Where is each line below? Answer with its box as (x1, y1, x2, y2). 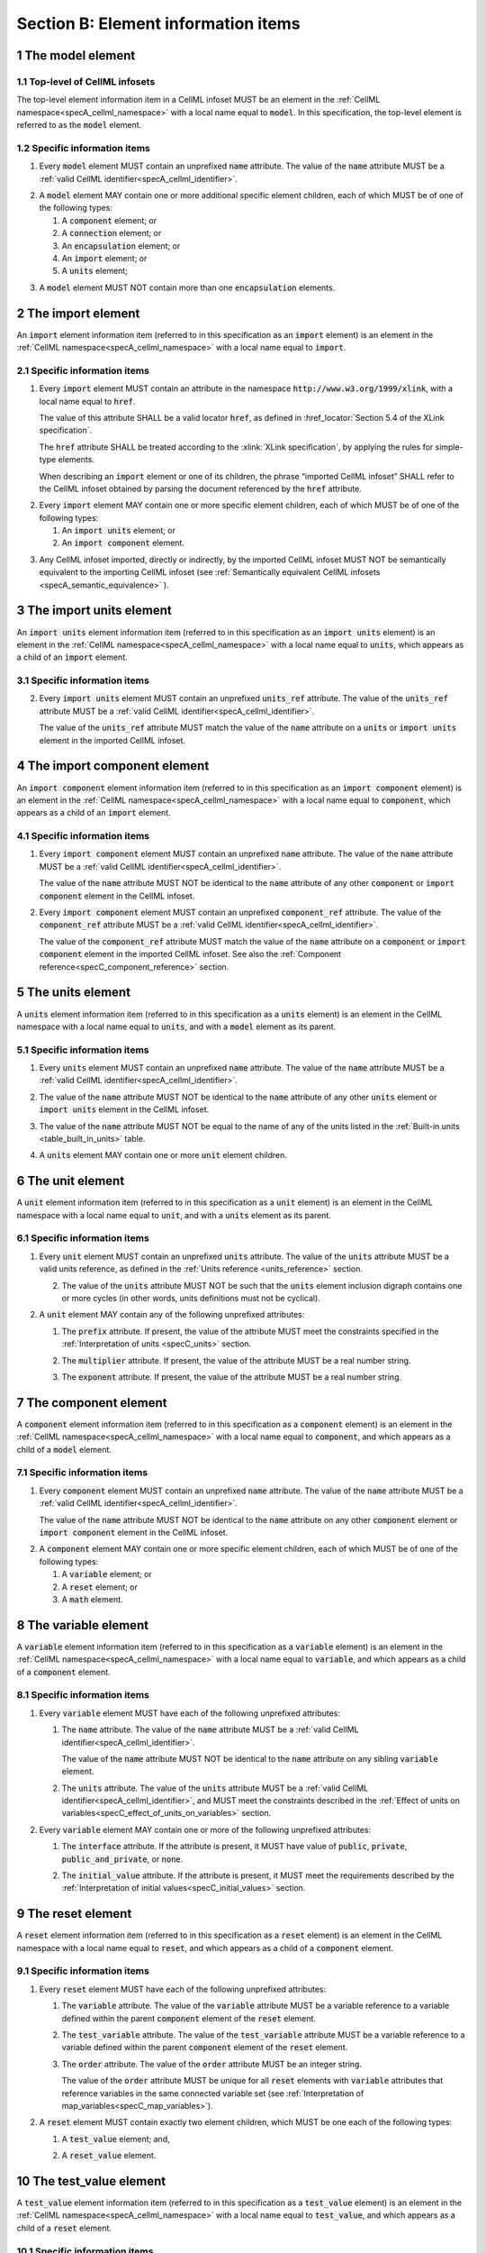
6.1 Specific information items (16, 1232, 150, 1245)
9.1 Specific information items (16, 1965, 150, 1977)
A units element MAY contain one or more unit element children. (39, 1150, 288, 1161)
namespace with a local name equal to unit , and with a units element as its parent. (16, 1209, 332, 1220)
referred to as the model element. (16, 120, 142, 131)
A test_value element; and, (61, 2133, 170, 2144)
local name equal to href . (39, 396, 136, 406)
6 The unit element (16, 1173, 125, 1189)
